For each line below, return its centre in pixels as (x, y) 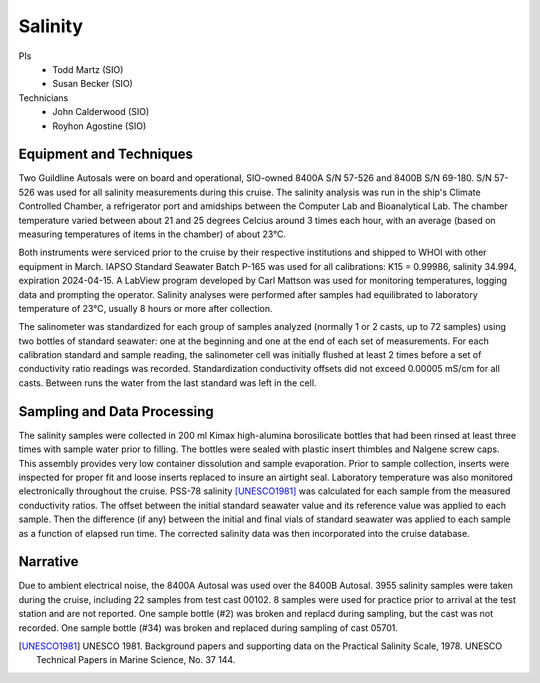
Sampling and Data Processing (116, 411)
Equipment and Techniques (106, 154)
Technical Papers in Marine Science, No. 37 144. (136, 660)
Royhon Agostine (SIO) (99, 126)
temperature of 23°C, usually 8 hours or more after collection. (146, 308)
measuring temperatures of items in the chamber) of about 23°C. (152, 234)
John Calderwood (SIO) (101, 112)
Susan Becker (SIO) (93, 84)
